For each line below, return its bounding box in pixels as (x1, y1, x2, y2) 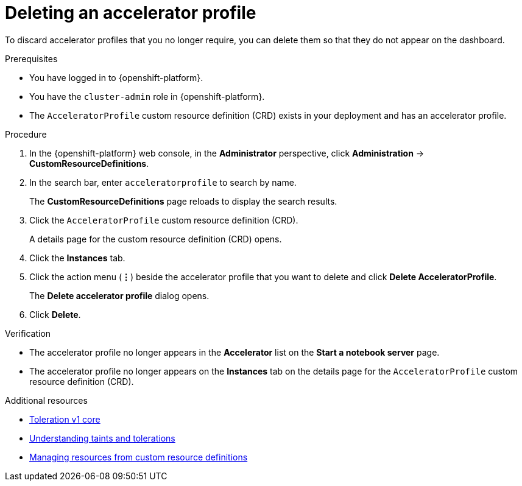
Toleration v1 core (29, 414, 101, 424)
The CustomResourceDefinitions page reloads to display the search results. (29, 195, 337, 206)
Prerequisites (5, 53, 58, 64)
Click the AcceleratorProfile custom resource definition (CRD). (29, 214, 298, 225)
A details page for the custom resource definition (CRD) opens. (29, 233, 282, 244)
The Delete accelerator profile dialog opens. (29, 290, 210, 301)
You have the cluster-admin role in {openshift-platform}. (29, 91, 265, 102)
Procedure (5, 129, 47, 139)
